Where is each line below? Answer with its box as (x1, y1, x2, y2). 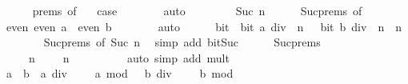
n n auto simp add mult (28, 49, 230, 66)
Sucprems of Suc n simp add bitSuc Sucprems (43, 34, 321, 50)
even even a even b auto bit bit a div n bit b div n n (6, 18, 402, 34)
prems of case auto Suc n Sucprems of (32, 2, 362, 18)
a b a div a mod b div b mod (6, 65, 234, 82)
